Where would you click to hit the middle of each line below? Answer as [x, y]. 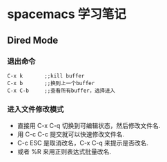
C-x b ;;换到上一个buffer [51, 83]
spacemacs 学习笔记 [67, 14]
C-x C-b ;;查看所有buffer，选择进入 [61, 91]
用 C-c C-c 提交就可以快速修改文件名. [70, 134]
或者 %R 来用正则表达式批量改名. [64, 152]
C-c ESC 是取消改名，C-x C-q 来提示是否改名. [83, 143]
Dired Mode [33, 40]
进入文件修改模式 [36, 109]
